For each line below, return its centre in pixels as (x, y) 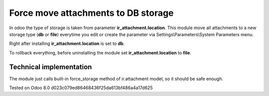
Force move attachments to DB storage (91, 13)
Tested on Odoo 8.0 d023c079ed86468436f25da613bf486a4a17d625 (81, 88)
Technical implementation (51, 67)
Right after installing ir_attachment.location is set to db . (67, 44)
